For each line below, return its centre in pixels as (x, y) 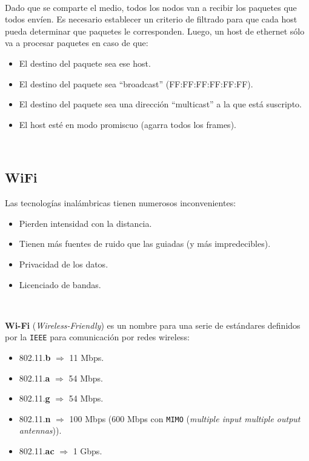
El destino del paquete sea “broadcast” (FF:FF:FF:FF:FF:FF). (136, 83)
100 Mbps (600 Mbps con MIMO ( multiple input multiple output (185, 418)
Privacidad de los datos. (64, 264)
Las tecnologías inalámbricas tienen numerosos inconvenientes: (121, 203)
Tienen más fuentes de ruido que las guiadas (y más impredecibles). (145, 244)
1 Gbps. (88, 450)
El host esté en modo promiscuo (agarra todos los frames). (128, 124)
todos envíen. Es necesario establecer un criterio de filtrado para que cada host (151, 19)
